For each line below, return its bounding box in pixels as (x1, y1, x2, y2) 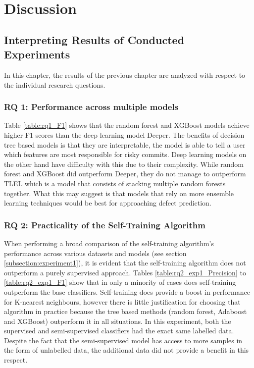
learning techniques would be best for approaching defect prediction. (4, 198, 211, 208)
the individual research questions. (4, 79, 105, 90)
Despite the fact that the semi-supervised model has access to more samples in (4, 335, 243, 345)
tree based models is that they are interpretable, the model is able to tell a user (4, 139, 246, 150)
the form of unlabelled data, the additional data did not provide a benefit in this (4, 345, 249, 355)
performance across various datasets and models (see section (4, 248, 187, 258)
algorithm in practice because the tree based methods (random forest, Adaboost (4, 306, 247, 316)
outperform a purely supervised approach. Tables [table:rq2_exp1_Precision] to (4, 267, 246, 277)
